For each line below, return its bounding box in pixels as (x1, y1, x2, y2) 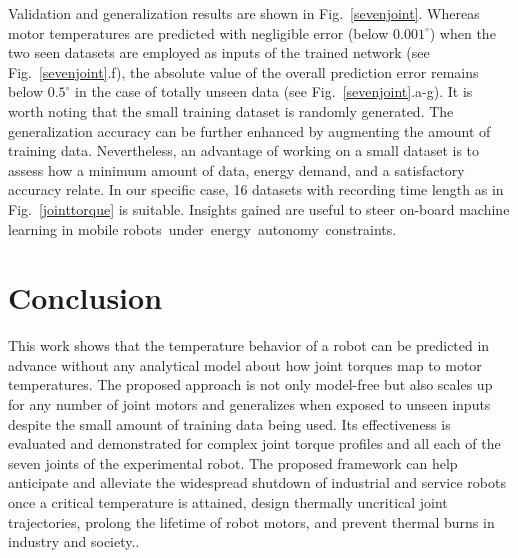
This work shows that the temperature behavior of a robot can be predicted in (8, 335, 490, 356)
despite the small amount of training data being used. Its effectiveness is (8, 413, 451, 434)
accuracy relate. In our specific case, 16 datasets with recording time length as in (8, 179, 504, 200)
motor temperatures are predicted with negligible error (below (8, 22, 389, 43)
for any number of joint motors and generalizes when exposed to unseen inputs (8, 394, 491, 415)
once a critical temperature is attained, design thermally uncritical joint (8, 492, 448, 512)
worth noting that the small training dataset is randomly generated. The (8, 100, 454, 121)
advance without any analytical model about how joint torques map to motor (8, 354, 482, 375)
